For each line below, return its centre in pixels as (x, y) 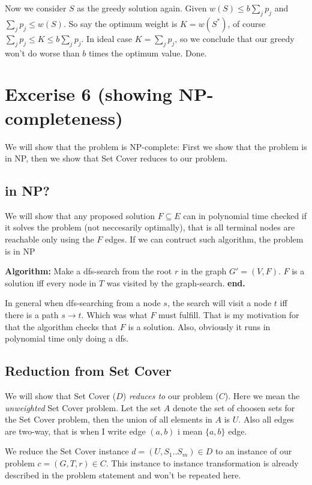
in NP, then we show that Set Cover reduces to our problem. (116, 158)
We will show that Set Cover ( (61, 396)
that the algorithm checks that (61, 326)
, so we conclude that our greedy (235, 38)
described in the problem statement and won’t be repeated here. (123, 474)
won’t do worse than (42, 53)
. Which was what (114, 315)
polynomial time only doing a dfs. (67, 338)
